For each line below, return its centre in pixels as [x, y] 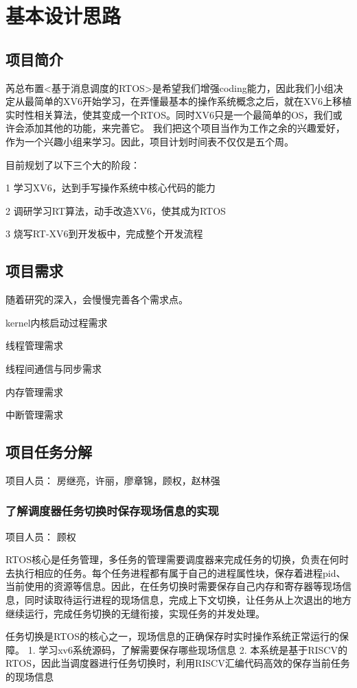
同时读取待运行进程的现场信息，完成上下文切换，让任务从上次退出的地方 [188, 600]
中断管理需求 [34, 415]
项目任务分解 [49, 452]
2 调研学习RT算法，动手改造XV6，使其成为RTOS [116, 210]
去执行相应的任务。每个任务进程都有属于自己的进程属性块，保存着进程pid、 [176, 572]
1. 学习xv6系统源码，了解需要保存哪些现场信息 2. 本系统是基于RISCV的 [187, 649]
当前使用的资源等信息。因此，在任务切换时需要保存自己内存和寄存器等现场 [174, 586]
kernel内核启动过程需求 [57, 322]
